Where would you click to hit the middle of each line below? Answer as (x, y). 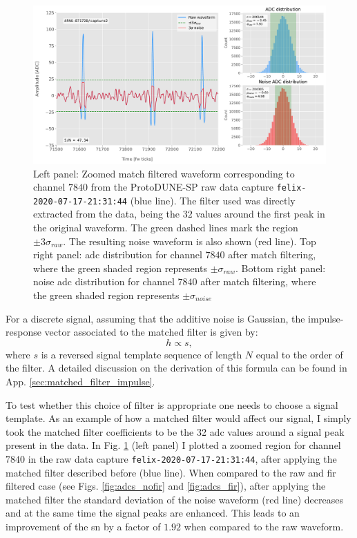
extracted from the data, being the (107, 214)
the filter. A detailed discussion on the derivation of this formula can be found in (176, 368)
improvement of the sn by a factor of (83, 526)
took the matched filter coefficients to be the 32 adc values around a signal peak (175, 431)
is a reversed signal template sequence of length (142, 354)
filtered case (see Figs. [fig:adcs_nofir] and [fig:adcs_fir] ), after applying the (166, 486)
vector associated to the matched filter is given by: (151, 332)
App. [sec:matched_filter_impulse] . (80, 381)
